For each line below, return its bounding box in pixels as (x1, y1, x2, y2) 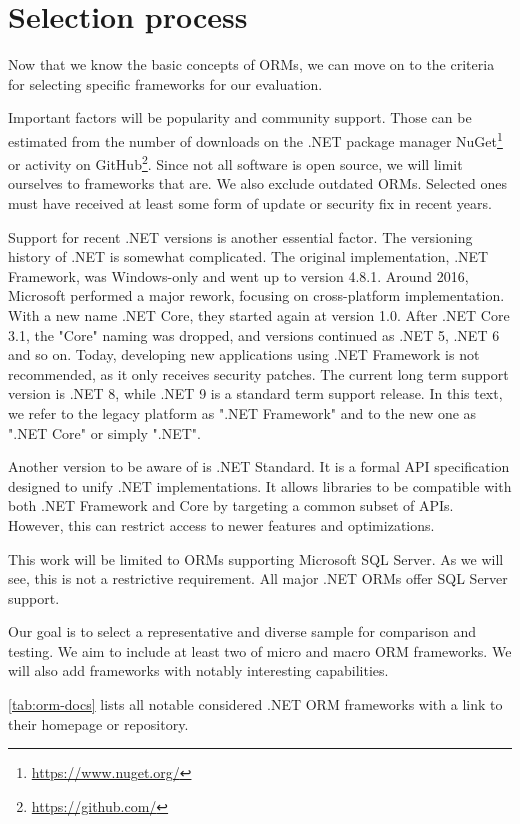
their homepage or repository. (8, 713, 189, 734)
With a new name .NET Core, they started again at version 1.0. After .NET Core (8, 304, 510, 325)
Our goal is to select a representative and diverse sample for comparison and (8, 621, 477, 642)
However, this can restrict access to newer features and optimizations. (8, 514, 435, 535)
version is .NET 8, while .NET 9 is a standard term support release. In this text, (8, 383, 503, 404)
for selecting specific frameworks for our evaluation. (8, 73, 323, 94)
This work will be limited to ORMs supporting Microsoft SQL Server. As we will (8, 548, 504, 569)
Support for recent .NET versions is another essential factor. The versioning (8, 226, 473, 247)
